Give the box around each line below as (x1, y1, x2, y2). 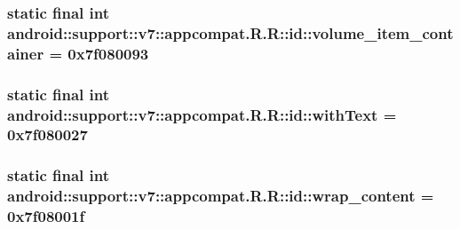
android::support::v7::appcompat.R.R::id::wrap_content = (7, 185, 434, 207)
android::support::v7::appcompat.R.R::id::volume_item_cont (7, 21, 454, 43)
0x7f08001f (7, 205, 85, 227)
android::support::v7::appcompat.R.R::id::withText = (7, 103, 397, 125)
